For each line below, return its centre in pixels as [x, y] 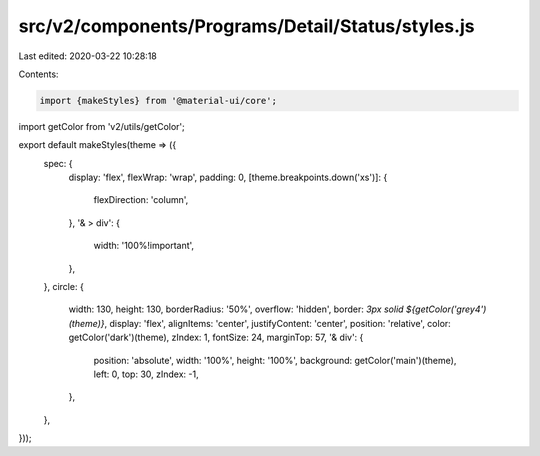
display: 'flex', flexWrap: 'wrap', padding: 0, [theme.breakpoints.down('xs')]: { [228, 177]
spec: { [58, 163]
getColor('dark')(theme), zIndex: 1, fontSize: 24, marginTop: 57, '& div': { [216, 337]
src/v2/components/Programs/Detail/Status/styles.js [246, 26]
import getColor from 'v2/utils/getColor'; [101, 126]
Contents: [38, 74]
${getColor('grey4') [446, 309]
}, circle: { [63, 287]
